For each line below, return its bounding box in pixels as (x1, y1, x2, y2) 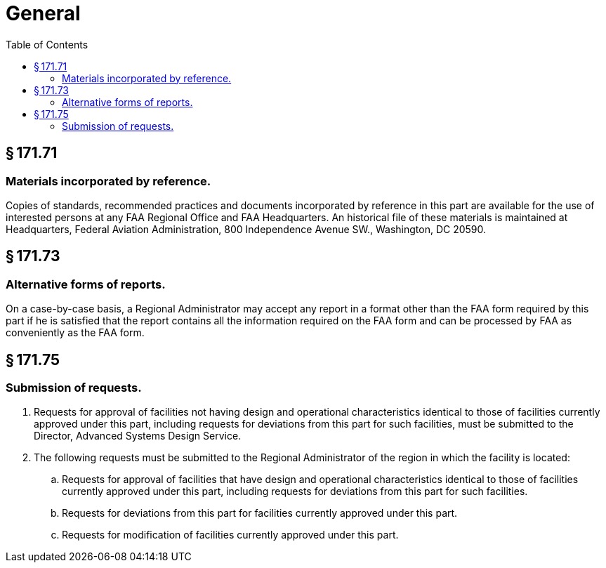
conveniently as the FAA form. (6, 326, 145, 339)
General (6, 1, 81, 25)
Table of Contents (6, 38, 88, 51)
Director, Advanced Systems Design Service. (34, 430, 242, 442)
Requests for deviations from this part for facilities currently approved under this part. (62, 507, 458, 520)
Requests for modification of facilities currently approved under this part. (62, 529, 399, 541)
